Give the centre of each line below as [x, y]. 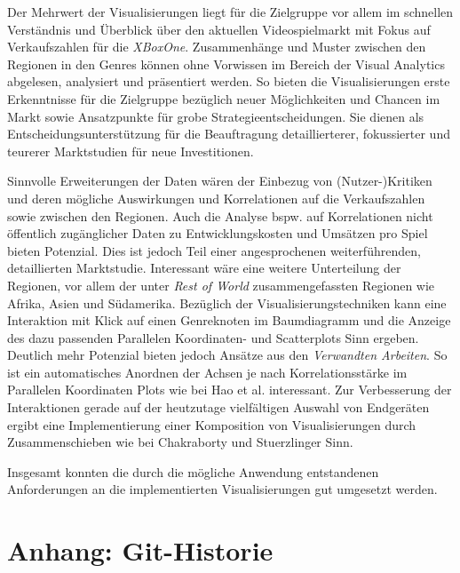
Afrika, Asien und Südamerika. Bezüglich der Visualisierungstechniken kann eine [227, 302]
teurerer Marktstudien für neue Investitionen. [131, 151]
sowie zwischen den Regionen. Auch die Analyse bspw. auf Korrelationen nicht [220, 215]
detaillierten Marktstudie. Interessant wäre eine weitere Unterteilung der [204, 268]
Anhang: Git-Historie [140, 550]
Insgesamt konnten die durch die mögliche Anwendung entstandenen [193, 471]
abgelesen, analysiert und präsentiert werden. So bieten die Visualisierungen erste [229, 81]
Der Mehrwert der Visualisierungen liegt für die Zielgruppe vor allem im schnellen [230, 12]
